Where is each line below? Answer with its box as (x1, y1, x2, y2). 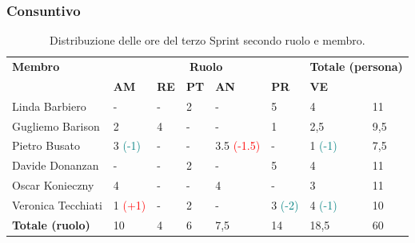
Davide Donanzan (12, 157, 99, 174)
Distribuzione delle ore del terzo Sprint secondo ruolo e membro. (50, 32, 365, 49)
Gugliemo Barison (12, 117, 100, 134)
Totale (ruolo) (12, 216, 90, 233)
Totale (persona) (309, 58, 403, 75)
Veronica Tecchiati (12, 196, 102, 213)
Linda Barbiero (12, 97, 86, 114)
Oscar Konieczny (12, 177, 94, 194)
